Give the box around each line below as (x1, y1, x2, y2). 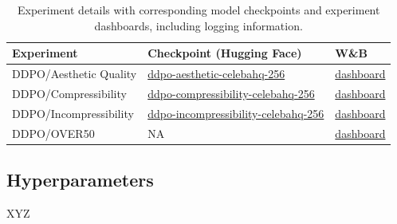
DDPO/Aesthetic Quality (12, 65, 137, 82)
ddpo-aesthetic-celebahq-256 (147, 65, 285, 82)
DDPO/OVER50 (12, 124, 95, 141)
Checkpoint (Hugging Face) (147, 45, 302, 61)
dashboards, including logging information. (94, 17, 303, 33)
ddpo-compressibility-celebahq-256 (147, 84, 315, 101)
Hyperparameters (6, 167, 154, 192)
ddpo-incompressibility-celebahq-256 (147, 104, 324, 121)
